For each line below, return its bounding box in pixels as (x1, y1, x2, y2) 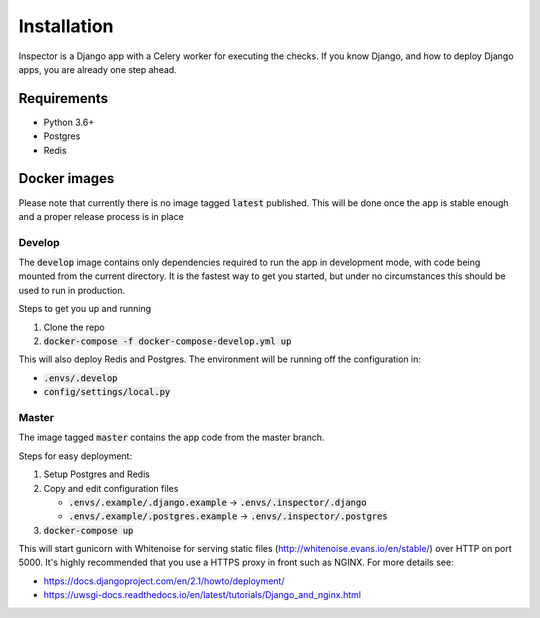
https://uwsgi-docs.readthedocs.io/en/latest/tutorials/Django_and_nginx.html (43, 589, 362, 601)
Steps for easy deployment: (18, 450, 133, 462)
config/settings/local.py (43, 386, 171, 398)
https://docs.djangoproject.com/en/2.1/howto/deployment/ (43, 575, 285, 587)
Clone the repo (43, 321, 105, 333)
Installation (18, 15, 114, 37)
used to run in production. (18, 284, 125, 296)
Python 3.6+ (43, 116, 95, 128)
